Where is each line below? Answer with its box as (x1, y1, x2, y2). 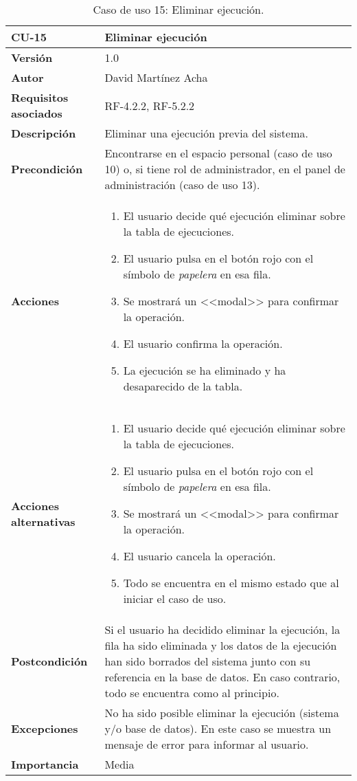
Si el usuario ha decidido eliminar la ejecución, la (104, 621, 341, 637)
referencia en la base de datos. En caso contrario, (104, 669, 341, 685)
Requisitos (11, 89, 69, 105)
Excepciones (11, 720, 78, 736)
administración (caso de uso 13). (104, 177, 260, 192)
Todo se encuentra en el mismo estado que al (123, 575, 339, 591)
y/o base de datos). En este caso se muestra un (104, 720, 332, 736)
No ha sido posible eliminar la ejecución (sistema (104, 705, 339, 720)
